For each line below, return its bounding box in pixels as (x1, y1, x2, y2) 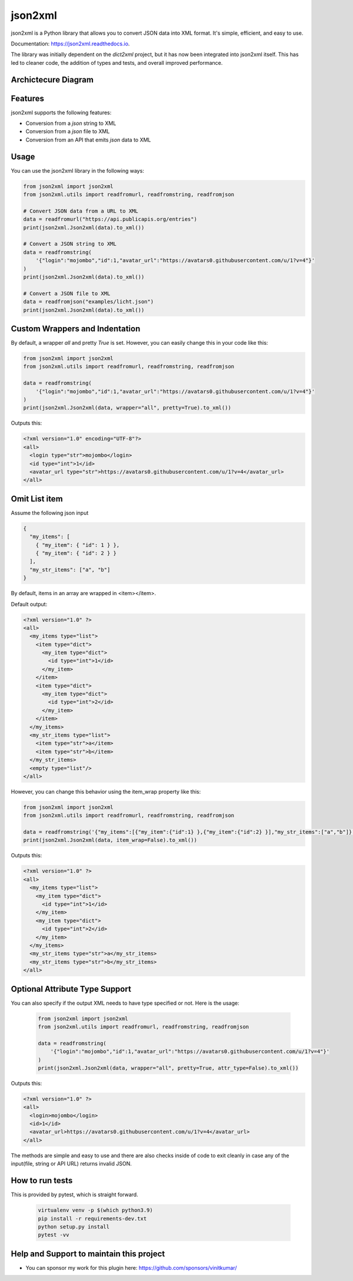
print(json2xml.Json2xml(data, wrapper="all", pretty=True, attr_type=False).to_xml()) (38, 1064, 299, 1071)
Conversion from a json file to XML (25, 128, 110, 135)
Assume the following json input (11, 509, 89, 516)
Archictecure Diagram (11, 74, 94, 85)
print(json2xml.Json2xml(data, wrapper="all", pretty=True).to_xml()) (23, 404, 232, 411)
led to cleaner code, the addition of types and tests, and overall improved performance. (11, 59, 223, 66)
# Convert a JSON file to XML (23, 290, 111, 297)
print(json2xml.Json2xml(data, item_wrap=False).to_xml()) (23, 837, 197, 844)
